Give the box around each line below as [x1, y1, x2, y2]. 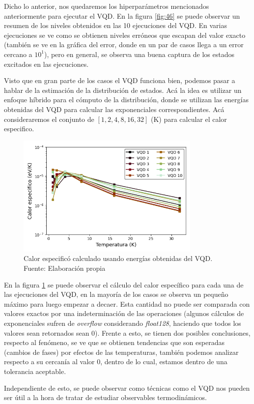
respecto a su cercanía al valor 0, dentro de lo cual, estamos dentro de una [4, 356, 227, 367]
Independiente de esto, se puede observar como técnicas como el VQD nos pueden [4, 382, 250, 393]
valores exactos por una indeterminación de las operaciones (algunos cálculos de [4, 308, 244, 318]
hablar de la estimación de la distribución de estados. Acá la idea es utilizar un [4, 85, 242, 95]
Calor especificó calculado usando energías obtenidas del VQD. [24, 253, 213, 263]
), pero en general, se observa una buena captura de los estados [44, 49, 235, 59]
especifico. [4, 123, 34, 134]
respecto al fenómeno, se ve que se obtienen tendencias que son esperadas [4, 337, 225, 347]
